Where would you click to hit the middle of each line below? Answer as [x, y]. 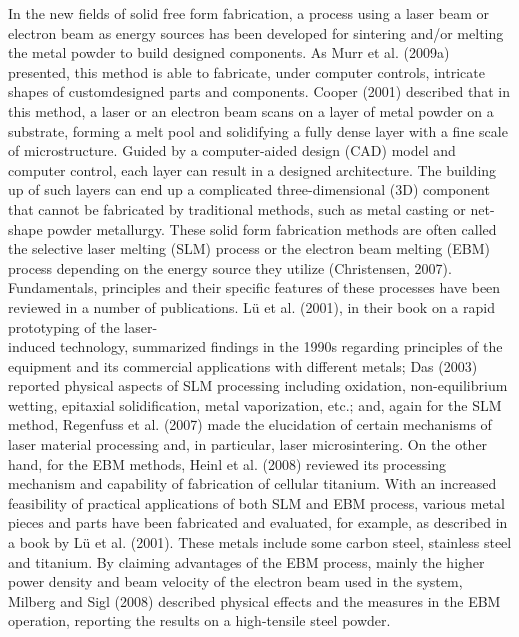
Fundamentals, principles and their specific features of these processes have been [254, 287]
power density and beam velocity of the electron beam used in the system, [235, 581]
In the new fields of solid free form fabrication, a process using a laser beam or [248, 13]
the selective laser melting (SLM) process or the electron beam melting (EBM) [249, 248]
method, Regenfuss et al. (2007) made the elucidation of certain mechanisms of [250, 424]
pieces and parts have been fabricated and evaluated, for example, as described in [258, 522]
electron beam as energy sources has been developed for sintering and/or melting [256, 32]
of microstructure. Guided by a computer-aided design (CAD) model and [232, 150]
